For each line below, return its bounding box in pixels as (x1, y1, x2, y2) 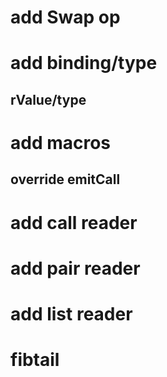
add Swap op (10, 6, 121, 29)
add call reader (10, 211, 138, 234)
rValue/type (10, 91, 87, 108)
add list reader (10, 302, 133, 325)
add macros (10, 131, 112, 154)
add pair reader (10, 257, 141, 280)
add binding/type (10, 52, 158, 75)
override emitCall (10, 171, 121, 188)
